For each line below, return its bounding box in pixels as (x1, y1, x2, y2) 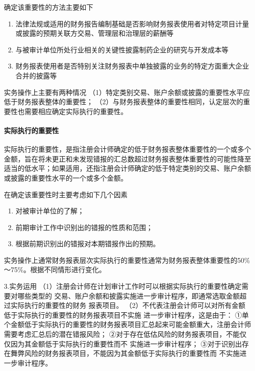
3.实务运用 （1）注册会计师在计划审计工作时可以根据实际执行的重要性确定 (4, 281, 242, 291)
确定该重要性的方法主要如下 (4, 2, 93, 12)
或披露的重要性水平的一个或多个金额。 (4, 172, 127, 183)
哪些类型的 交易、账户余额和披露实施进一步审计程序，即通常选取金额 (17, 290, 240, 301)
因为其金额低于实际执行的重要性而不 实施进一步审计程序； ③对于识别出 (10, 338, 242, 348)
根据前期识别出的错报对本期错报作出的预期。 (15, 238, 160, 249)
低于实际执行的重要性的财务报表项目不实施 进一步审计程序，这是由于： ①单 (4, 309, 249, 320)
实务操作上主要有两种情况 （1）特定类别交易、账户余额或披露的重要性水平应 (4, 87, 250, 97)
